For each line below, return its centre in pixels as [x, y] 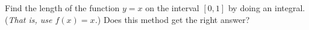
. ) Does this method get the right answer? [172, 19]
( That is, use [29, 19]
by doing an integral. [267, 8]
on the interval [172, 8]
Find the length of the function [62, 8]
